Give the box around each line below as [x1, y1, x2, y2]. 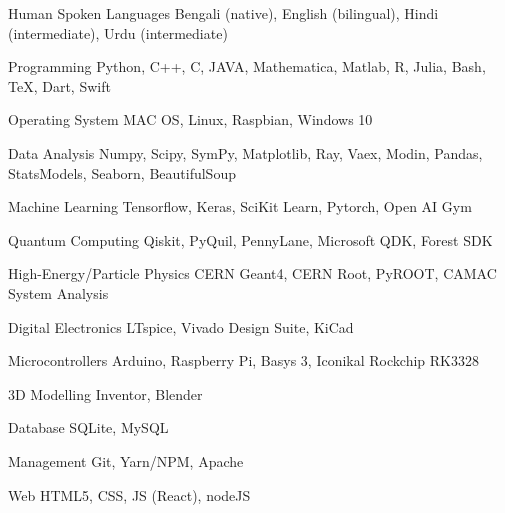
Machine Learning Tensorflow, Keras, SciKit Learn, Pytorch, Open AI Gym [8, 196, 472, 217]
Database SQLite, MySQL [8, 417, 169, 438]
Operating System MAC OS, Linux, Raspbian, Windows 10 [8, 109, 373, 130]
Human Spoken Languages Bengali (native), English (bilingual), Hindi [8, 3, 439, 23]
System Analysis [8, 282, 109, 303]
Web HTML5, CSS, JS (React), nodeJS [8, 484, 251, 505]
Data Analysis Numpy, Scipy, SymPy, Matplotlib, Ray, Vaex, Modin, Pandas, [8, 142, 483, 163]
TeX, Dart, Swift [8, 75, 111, 96]
